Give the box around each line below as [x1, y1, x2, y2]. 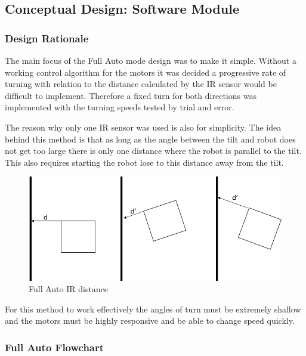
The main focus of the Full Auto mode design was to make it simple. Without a [5, 54, 296, 66]
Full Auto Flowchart [5, 339, 104, 354]
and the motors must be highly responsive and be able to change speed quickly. [5, 314, 295, 327]
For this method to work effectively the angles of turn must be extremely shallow [5, 302, 301, 315]
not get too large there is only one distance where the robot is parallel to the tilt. [5, 144, 302, 157]
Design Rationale [5, 30, 89, 45]
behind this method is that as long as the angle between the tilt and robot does [5, 132, 296, 145]
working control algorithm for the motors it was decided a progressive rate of [5, 66, 286, 78]
